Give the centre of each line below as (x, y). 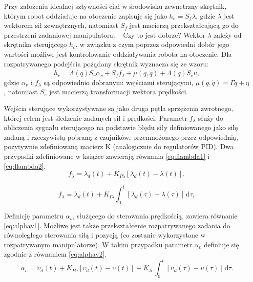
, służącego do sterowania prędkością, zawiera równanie (155, 215)
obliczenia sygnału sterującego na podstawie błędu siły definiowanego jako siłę (121, 127)
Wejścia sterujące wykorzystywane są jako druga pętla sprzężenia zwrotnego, (119, 108)
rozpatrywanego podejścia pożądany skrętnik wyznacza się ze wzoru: (106, 63)
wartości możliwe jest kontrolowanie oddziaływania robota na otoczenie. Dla (118, 54)
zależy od (228, 34)
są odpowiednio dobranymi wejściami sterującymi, (118, 82)
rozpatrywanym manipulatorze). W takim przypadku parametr (98, 244)
